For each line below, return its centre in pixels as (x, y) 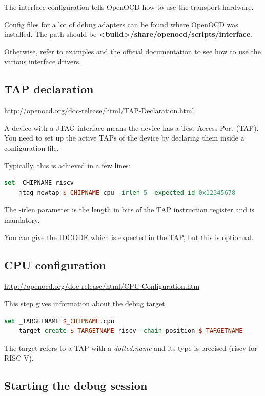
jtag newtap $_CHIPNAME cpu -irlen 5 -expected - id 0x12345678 (127, 193)
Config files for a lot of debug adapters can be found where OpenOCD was (121, 24)
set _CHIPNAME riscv (39, 183)
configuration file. (32, 147)
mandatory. (22, 219)
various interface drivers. (43, 61)
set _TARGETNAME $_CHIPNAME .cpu (59, 321)
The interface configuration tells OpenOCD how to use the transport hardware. (129, 7)
